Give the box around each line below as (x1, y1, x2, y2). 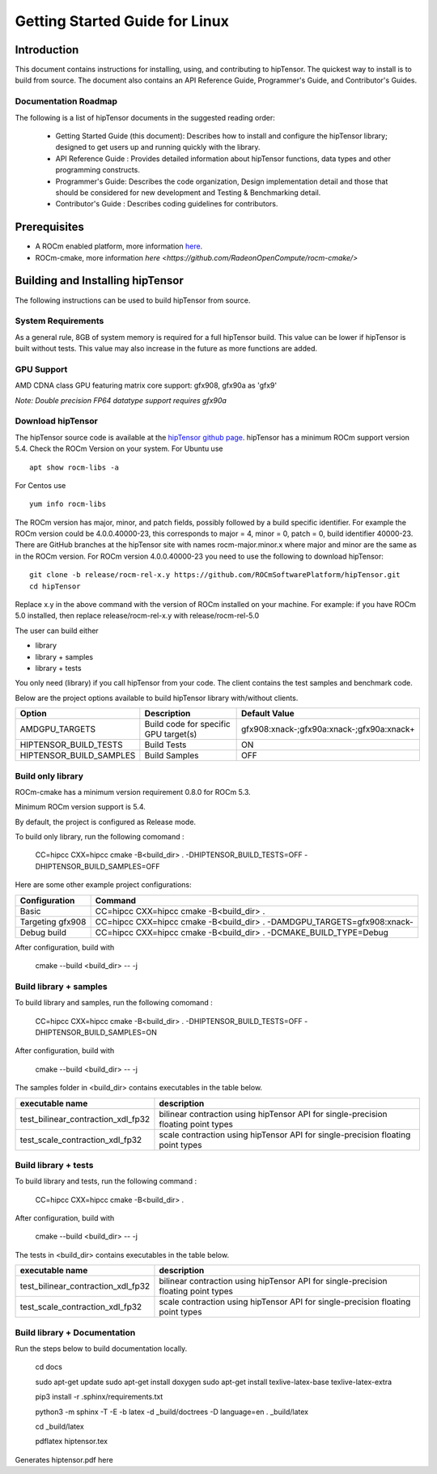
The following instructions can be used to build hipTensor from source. (15, 295, 251, 305)
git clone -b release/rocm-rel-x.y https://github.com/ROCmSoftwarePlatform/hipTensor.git (29, 571, 401, 580)
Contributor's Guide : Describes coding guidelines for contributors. (55, 199, 278, 209)
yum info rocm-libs (29, 499, 107, 509)
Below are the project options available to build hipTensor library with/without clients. (15, 693, 299, 703)
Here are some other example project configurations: (15, 880, 192, 890)
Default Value (241, 708, 295, 720)
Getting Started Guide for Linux (15, 12, 230, 30)
